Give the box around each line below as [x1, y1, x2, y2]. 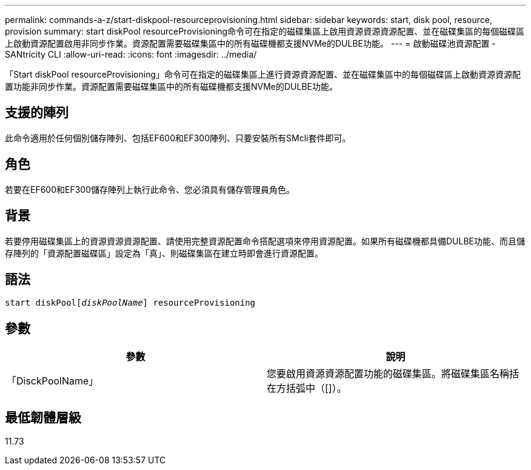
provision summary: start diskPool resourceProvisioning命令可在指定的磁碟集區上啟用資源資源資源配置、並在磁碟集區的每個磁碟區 [5, 26, 525, 36]
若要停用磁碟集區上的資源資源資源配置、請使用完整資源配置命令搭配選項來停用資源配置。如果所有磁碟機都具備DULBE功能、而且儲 [5, 235, 526, 246]
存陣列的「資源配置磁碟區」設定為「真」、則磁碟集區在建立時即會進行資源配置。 [5, 247, 323, 258]
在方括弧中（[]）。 [267, 382, 347, 395]
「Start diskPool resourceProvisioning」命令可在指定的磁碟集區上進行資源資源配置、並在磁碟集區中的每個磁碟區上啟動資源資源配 [5, 69, 521, 79]
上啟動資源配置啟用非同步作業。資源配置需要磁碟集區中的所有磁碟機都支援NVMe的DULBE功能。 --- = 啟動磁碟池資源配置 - [5, 38, 496, 49]
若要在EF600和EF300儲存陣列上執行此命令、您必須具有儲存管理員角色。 [5, 184, 295, 195]
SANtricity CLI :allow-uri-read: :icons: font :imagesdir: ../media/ [5, 49, 257, 59]
